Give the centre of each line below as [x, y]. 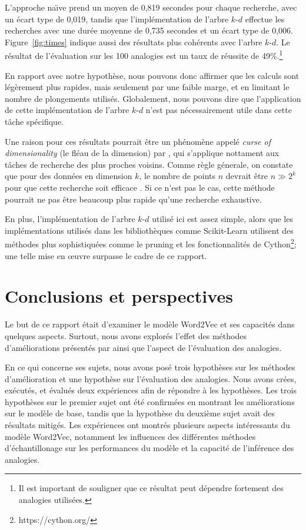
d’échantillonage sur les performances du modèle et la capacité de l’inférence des [149, 448]
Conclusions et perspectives [119, 296]
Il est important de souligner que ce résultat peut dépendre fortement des [151, 488]
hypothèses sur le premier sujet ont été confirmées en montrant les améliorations [150, 401]
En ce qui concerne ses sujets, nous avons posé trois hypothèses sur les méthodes [150, 367]
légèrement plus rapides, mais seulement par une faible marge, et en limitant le [147, 87]
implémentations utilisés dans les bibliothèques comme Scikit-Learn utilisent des [149, 230]
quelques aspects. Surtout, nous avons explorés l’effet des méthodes [126, 335]
